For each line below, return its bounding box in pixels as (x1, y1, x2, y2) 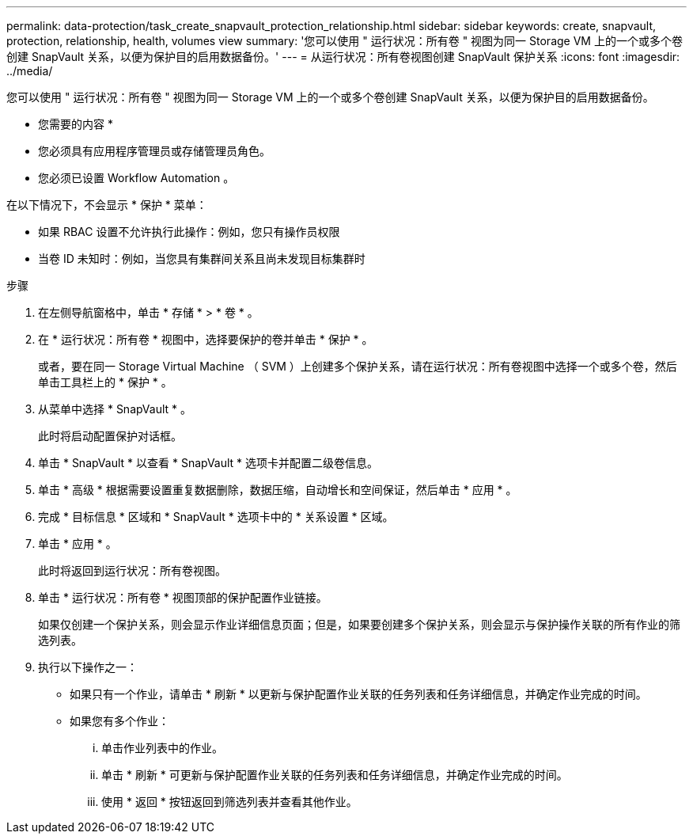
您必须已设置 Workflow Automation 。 (38, 171, 235, 184)
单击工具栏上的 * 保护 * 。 (38, 375, 172, 389)
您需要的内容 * (38, 117, 113, 131)
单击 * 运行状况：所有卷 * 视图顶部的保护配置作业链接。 (38, 591, 328, 604)
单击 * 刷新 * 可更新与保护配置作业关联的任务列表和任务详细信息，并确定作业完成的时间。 (101, 768, 568, 781)
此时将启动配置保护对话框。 (38, 429, 182, 443)
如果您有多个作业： (70, 714, 169, 728)
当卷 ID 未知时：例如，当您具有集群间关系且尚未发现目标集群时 (38, 252, 365, 265)
